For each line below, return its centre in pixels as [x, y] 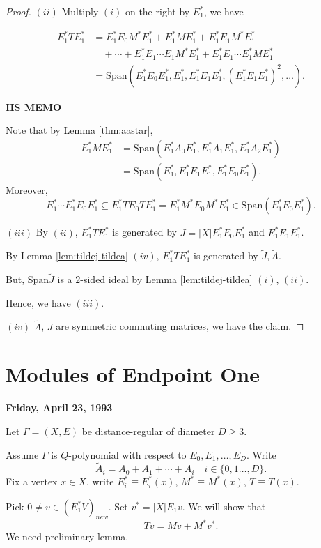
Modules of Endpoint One [133, 374]
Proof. [18, 11]
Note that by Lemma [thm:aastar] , [79, 130]
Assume [22, 454]
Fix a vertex [32, 481]
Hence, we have [38, 302]
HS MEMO [34, 106]
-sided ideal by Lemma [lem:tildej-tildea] [166, 279]
